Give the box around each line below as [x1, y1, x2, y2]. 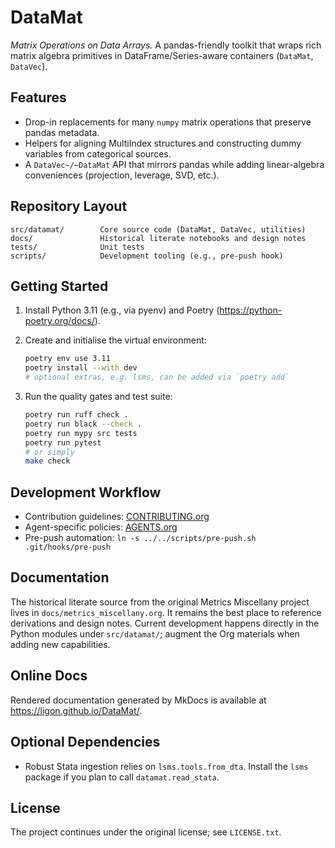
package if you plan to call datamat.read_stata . [24, 771, 220, 783]
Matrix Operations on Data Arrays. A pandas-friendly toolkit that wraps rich [10, 39, 322, 51]
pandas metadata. [24, 126, 100, 138]
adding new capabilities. [10, 638, 111, 650]
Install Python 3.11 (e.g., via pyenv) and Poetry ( [24, 304, 220, 316]
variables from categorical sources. [24, 147, 172, 160]
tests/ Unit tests [10, 242, 145, 252]
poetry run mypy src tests [24, 428, 138, 438]
